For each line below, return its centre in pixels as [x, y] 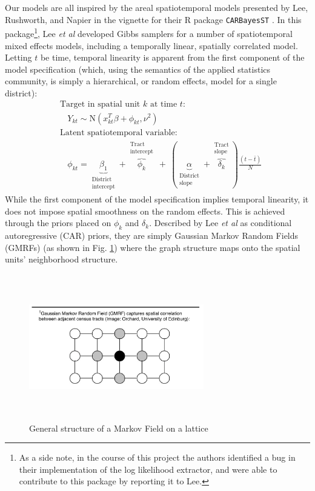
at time [164, 105]
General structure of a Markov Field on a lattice [119, 428]
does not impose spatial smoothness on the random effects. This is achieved [145, 211]
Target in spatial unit [100, 105]
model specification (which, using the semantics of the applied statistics [138, 69]
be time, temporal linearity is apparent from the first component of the [172, 57]
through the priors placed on [58, 223]
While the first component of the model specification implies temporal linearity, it [157, 199]
